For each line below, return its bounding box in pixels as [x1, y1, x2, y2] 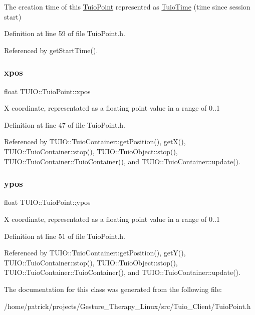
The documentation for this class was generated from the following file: [4, 283, 222, 294]
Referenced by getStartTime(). [4, 45, 98, 55]
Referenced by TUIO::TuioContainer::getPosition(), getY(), [4, 247, 186, 258]
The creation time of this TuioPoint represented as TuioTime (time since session [4, 2, 250, 12]
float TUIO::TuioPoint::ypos [4, 197, 91, 207]
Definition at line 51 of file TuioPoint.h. [4, 230, 125, 241]
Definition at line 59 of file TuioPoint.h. [4, 28, 125, 39]
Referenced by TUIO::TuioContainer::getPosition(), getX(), [4, 136, 186, 147]
